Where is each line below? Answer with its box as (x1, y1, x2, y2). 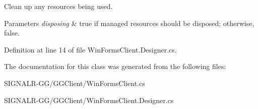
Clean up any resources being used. (4, 1, 113, 11)
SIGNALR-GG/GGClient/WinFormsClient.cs (4, 77, 145, 88)
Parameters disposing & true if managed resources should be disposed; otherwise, (4, 17, 254, 28)
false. (4, 27, 20, 38)
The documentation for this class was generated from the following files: (4, 61, 226, 71)
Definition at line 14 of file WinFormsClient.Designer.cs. (4, 44, 177, 54)
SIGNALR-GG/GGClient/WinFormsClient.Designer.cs (4, 94, 174, 105)
